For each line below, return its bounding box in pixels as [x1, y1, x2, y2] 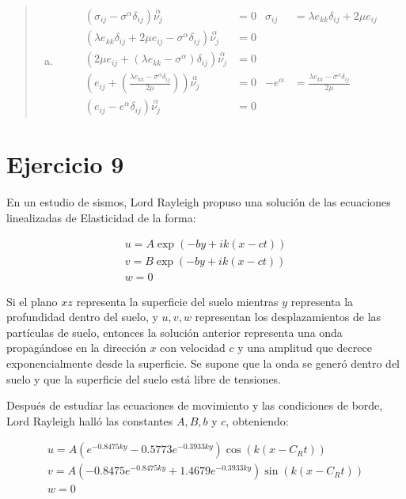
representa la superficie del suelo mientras [76, 293, 279, 309]
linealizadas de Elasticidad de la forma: [6, 209, 196, 225]
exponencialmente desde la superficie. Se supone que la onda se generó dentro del [6, 354, 400, 371]
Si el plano [6, 293, 58, 309]
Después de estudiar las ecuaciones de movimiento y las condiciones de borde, [6, 397, 383, 414]
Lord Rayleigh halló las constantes [6, 412, 173, 429]
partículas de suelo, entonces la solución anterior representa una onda [6, 323, 343, 340]
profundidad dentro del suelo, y [6, 308, 158, 325]
